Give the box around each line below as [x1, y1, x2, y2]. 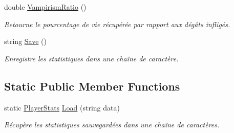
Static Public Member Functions [4, 78, 180, 94]
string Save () [4, 36, 47, 47]
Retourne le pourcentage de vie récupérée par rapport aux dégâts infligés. [4, 18, 230, 29]
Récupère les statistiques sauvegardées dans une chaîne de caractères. [4, 119, 220, 130]
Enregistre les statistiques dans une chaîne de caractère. [4, 53, 179, 63]
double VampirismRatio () [4, 2, 87, 12]
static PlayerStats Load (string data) [4, 102, 120, 113]
